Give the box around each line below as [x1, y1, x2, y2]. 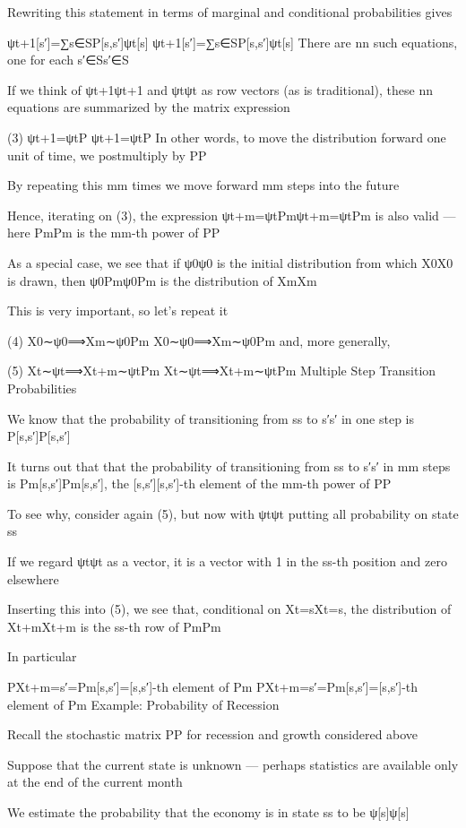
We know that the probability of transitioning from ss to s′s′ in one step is [7, 409, 415, 427]
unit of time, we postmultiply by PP [7, 145, 207, 164]
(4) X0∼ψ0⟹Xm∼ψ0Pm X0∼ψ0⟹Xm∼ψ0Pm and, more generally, [7, 331, 391, 349]
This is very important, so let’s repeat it [7, 301, 229, 320]
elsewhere [7, 569, 59, 588]
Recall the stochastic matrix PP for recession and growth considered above [7, 725, 419, 744]
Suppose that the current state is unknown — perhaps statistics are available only [7, 755, 459, 773]
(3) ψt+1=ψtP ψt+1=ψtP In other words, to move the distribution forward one [7, 127, 446, 146]
